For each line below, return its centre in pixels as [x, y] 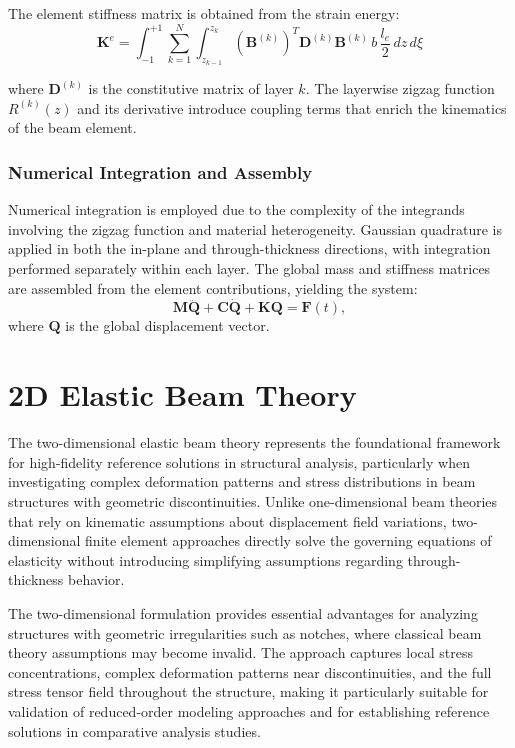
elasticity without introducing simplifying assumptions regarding [205, 559]
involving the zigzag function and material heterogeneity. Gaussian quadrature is [255, 228]
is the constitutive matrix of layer [191, 88]
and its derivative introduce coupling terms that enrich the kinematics [292, 107]
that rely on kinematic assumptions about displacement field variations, [227, 520]
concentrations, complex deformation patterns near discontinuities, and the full [250, 671]
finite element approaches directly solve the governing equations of [288, 540]
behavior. [96, 579]
